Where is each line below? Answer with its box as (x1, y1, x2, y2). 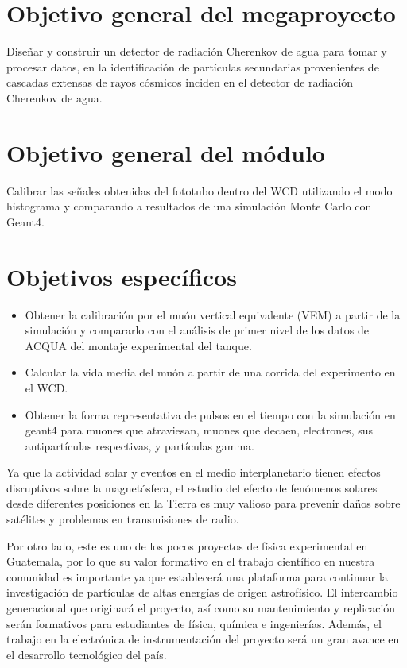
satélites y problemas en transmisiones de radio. (6, 511, 239, 527)
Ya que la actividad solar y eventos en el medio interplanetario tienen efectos (6, 464, 381, 481)
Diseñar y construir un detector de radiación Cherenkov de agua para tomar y (6, 43, 387, 60)
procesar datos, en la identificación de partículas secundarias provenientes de (6, 58, 379, 75)
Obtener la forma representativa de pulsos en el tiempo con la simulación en (25, 406, 396, 423)
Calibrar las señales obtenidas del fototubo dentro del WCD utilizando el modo (6, 182, 393, 199)
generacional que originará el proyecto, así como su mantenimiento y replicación (6, 600, 396, 616)
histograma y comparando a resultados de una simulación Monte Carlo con (6, 198, 372, 214)
